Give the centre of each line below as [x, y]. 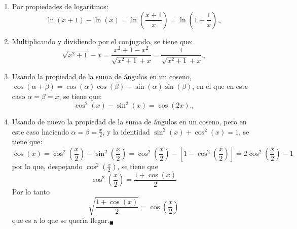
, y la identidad [126, 131]
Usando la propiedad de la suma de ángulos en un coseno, [102, 76]
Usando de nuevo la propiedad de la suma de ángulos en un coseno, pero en [129, 121]
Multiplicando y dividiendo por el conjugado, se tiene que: [102, 41]
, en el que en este [220, 86]
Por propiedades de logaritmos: [60, 6]
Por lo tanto [31, 192]
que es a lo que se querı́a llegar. [61, 220]
